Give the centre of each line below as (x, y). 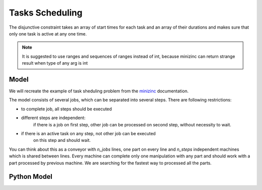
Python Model (31, 177)
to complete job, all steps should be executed (66, 109)
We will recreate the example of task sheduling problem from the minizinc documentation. (99, 91)
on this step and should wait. (62, 140)
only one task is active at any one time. (48, 34)
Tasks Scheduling (46, 13)
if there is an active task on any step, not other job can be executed (89, 133)
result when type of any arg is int (55, 63)
